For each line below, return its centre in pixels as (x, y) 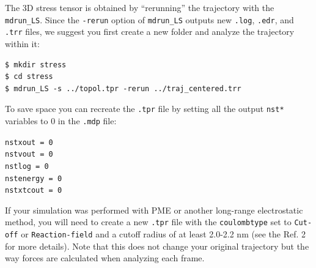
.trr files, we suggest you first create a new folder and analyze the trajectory (150, 32)
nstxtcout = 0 (34, 191)
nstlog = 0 (27, 166)
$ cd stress (29, 77)
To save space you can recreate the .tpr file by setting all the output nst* (145, 109)
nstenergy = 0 (34, 178)
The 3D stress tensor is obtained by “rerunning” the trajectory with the (140, 7)
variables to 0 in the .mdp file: (61, 120)
